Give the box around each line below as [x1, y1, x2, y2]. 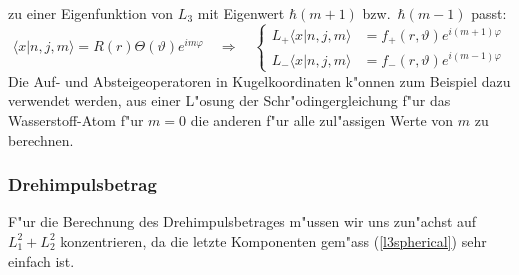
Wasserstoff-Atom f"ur [8, 109, 144, 130]
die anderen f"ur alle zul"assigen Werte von [190, 109, 454, 130]
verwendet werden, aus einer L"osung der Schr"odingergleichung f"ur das [8, 90, 451, 111]
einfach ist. [8, 250, 75, 271]
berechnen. [8, 129, 74, 150]
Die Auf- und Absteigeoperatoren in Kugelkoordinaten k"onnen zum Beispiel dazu [8, 70, 511, 91]
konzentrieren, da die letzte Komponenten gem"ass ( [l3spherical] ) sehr [60, 230, 487, 251]
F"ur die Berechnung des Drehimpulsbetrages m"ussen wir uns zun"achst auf [8, 211, 477, 232]
